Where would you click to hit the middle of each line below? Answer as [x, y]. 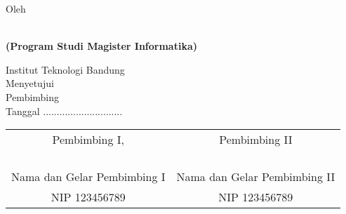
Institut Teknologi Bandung [65, 69]
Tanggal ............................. [64, 111]
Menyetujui [30, 83]
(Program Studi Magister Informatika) [101, 46]
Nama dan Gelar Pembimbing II [256, 177]
